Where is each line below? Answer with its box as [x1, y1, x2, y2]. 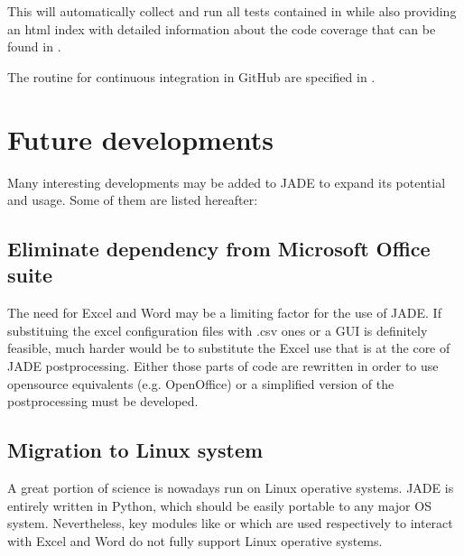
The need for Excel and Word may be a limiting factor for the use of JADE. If [7, 303, 441, 322]
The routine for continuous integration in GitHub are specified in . [7, 67, 376, 86]
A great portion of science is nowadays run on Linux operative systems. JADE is [7, 478, 454, 497]
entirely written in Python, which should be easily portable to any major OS [7, 496, 432, 514]
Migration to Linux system [7, 436, 264, 464]
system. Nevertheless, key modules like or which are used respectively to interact [7, 514, 453, 533]
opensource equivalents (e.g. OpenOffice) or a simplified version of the [7, 374, 394, 393]
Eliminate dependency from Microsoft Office [7, 235, 431, 263]
